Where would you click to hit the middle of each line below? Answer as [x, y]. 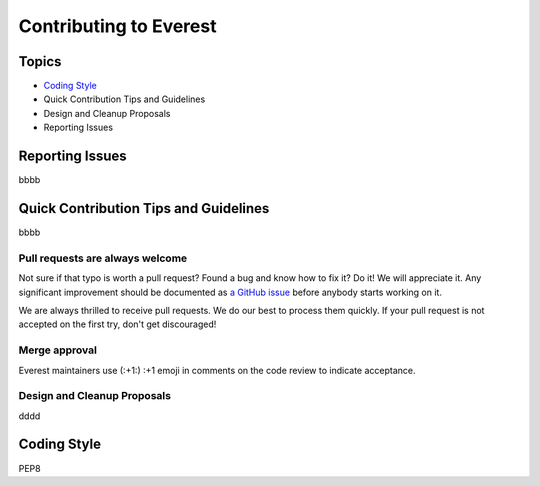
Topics [40, 61]
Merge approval [57, 350]
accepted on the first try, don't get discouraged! [117, 324]
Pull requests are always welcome [103, 258]
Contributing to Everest [117, 26]
